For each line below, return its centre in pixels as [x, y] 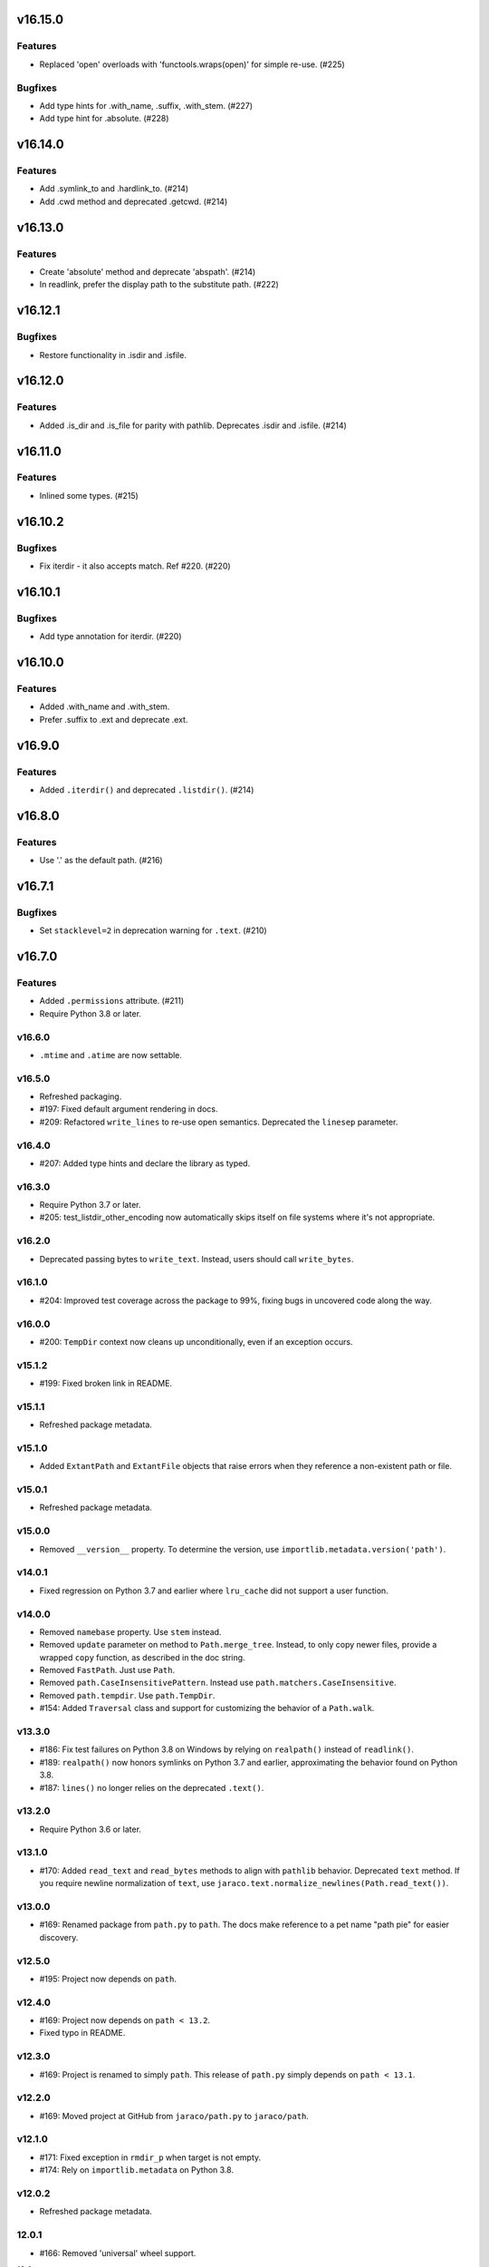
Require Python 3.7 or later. [90, 1205]
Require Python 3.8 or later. [91, 1013]
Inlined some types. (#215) [89, 495]
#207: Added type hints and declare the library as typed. [145, 1163]
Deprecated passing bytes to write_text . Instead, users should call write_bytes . [197, 1259]
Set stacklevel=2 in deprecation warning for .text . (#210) [153, 930]
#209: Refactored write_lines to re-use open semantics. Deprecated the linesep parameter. [219, 1122]
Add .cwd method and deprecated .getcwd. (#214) [134, 201]
